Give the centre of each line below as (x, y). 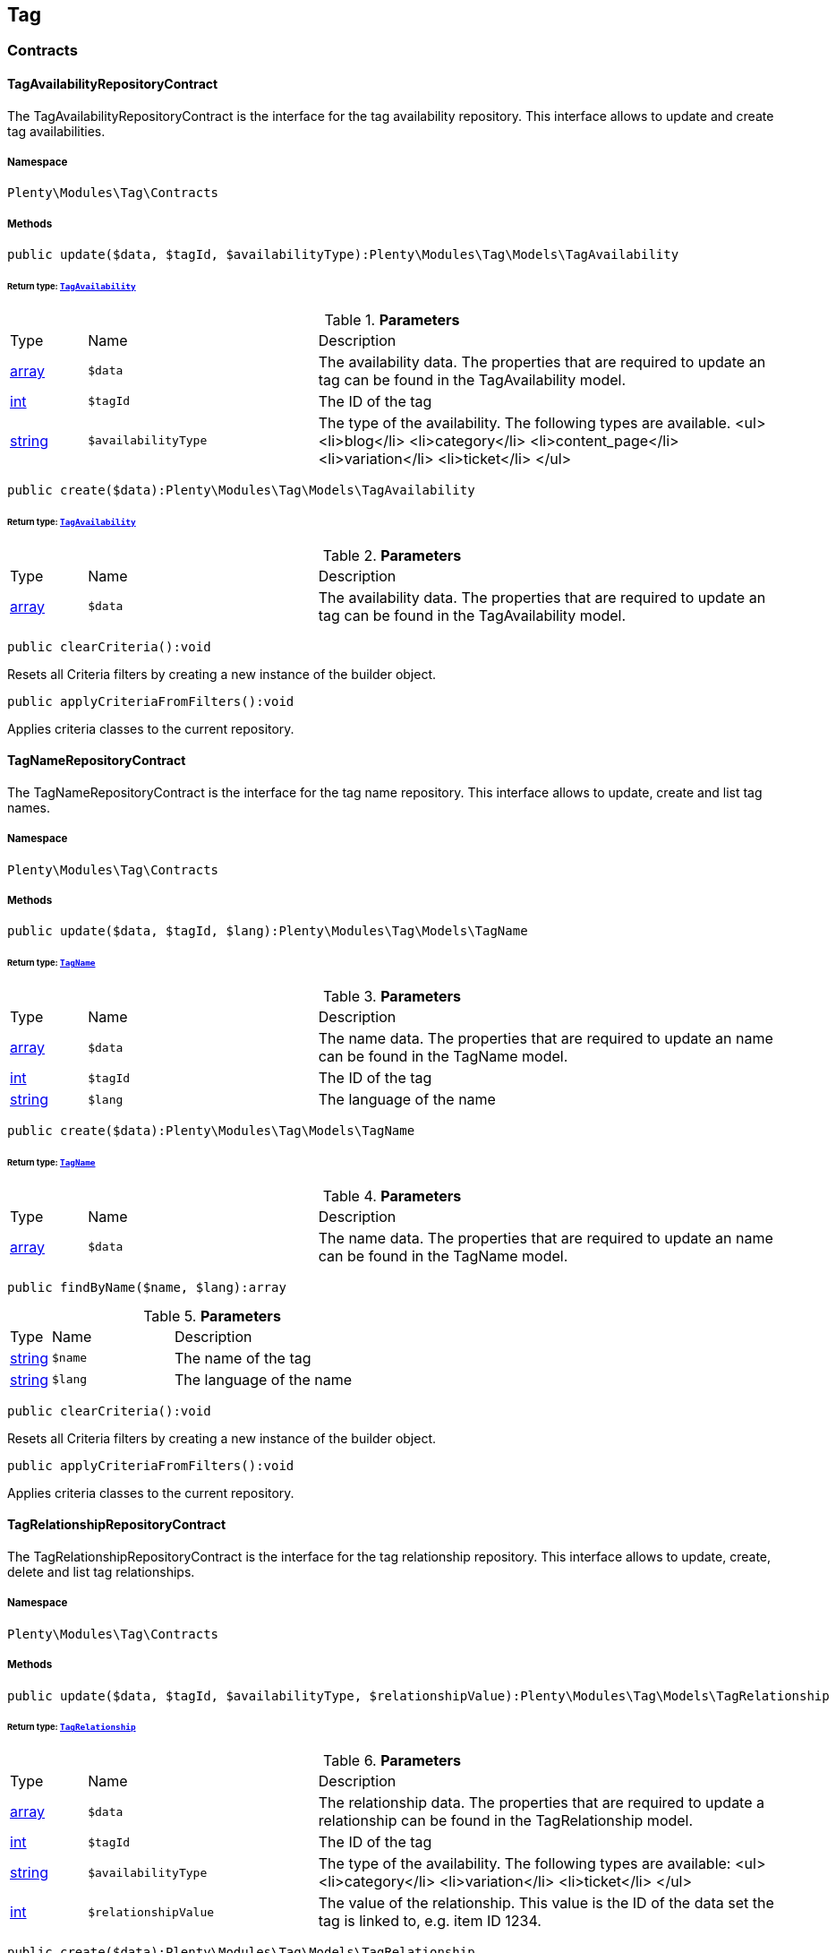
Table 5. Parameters (212, 1316)
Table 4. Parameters (392, 1196)
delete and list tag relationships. (101, 1571)
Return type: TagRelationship (72, 1727)
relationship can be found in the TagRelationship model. (506, 1821)
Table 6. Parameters (392, 1761)
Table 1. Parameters (392, 319)
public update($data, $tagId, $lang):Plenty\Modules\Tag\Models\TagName (268, 931)
